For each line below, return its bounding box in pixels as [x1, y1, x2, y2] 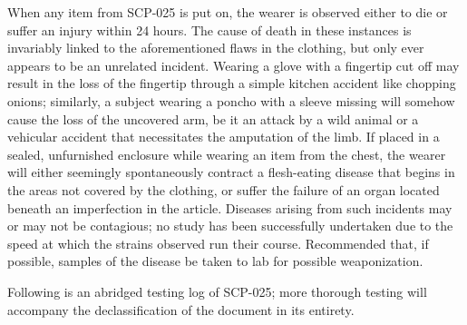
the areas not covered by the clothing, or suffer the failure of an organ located [7, 180, 440, 199]
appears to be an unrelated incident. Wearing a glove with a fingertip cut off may [7, 55, 460, 74]
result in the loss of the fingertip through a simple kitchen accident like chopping [7, 74, 456, 93]
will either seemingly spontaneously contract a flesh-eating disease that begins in [7, 162, 455, 182]
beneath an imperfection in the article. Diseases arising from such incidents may [7, 198, 452, 217]
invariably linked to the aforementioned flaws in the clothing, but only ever [7, 38, 424, 57]
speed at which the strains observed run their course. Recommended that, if [7, 233, 429, 252]
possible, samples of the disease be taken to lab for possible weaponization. [7, 251, 423, 271]
